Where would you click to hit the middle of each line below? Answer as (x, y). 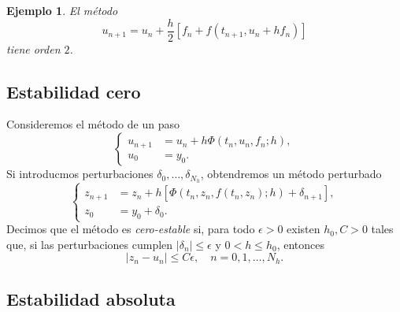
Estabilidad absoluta (91, 298)
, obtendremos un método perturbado (291, 174)
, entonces (300, 244)
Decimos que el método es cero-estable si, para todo (131, 229)
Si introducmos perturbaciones (80, 174)
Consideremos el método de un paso (93, 124)
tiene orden (33, 48)
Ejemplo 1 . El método (62, 10)
